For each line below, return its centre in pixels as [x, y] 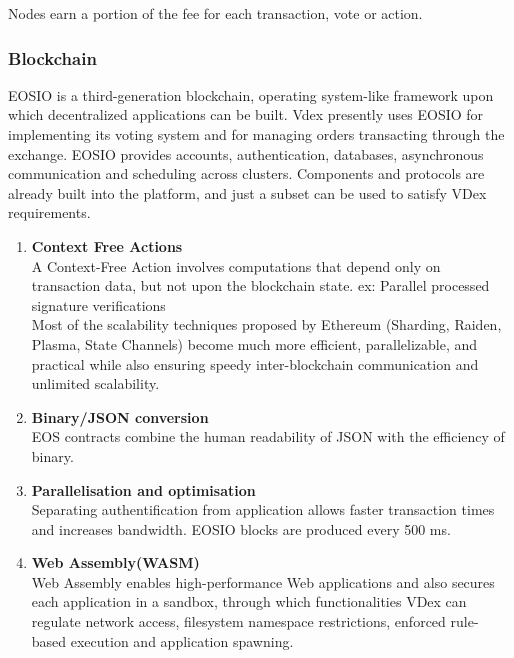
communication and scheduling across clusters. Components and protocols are [246, 173]
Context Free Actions [107, 245]
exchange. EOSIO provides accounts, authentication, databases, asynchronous [246, 153]
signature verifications [98, 304]
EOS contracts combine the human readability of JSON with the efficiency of [268, 436]
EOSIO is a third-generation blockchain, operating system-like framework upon [251, 94]
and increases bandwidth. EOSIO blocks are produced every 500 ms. [241, 528]
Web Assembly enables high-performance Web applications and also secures [263, 581]
